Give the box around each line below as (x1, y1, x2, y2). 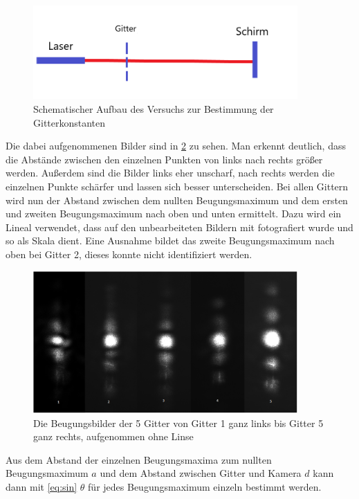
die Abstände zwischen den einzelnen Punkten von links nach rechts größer (6, 152, 323, 166)
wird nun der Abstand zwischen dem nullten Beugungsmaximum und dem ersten (6, 192, 348, 207)
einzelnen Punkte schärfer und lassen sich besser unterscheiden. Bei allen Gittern (6, 179, 349, 193)
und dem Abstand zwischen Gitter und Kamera (100, 466, 302, 480)
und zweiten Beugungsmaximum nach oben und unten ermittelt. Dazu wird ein (6, 206, 342, 221)
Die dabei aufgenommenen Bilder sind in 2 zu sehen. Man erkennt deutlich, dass (6, 138, 346, 153)
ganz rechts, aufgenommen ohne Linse (33, 429, 194, 444)
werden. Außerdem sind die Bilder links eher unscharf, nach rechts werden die (6, 165, 335, 180)
